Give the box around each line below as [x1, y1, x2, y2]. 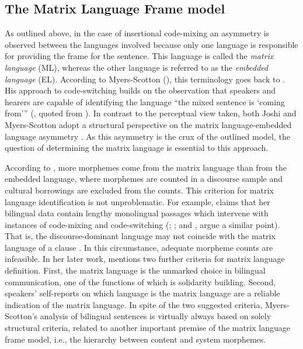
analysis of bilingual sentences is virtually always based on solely [40, 310, 271, 322]
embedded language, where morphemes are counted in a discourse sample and [5, 172, 283, 185]
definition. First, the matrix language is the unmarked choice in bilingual [5, 264, 266, 277]
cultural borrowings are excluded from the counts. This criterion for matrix [5, 184, 274, 196]
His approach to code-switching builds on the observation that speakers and [5, 84, 276, 96]
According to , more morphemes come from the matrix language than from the [5, 161, 287, 173]
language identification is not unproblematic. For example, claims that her [5, 195, 270, 208]
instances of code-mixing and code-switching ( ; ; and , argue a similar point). [5, 218, 280, 230]
